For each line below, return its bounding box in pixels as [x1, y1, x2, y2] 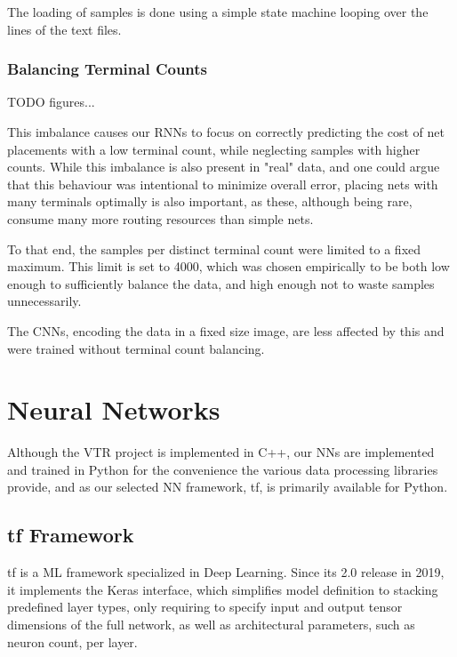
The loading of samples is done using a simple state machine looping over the [7, 3, 429, 20]
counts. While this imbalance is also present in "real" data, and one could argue [7, 157, 440, 176]
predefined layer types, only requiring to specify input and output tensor [7, 597, 403, 616]
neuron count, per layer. [7, 632, 138, 651]
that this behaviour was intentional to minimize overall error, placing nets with [7, 174, 438, 193]
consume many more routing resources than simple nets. [7, 209, 314, 228]
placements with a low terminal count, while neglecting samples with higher [7, 140, 421, 158]
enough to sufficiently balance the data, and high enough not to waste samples [7, 274, 435, 292]
